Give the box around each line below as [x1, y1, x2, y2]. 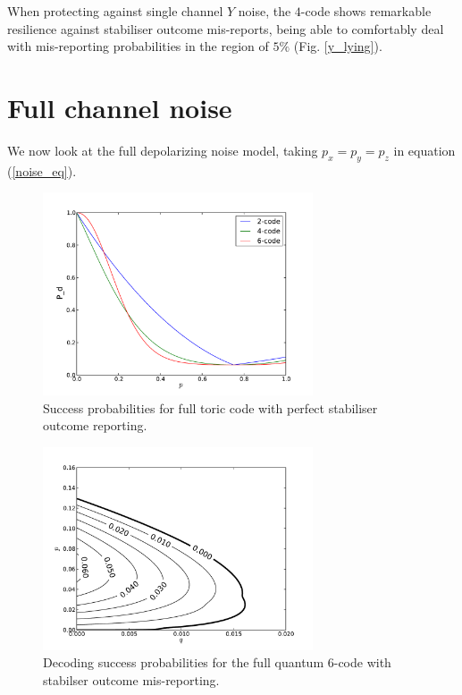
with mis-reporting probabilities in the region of [7, 37, 269, 55]
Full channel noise [7, 89, 232, 125]
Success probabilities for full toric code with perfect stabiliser [43, 398, 378, 417]
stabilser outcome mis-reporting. [43, 670, 220, 689]
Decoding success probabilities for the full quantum [43, 653, 324, 672]
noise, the [238, 2, 291, 20]
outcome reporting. [43, 416, 147, 435]
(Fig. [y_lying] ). [293, 37, 382, 55]
